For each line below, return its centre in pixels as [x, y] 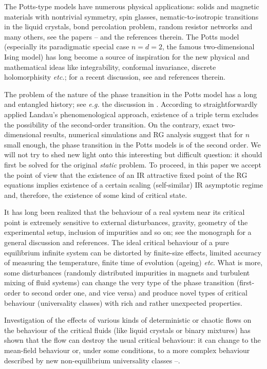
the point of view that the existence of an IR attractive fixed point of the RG [126, 174]
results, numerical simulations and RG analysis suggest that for [144, 134]
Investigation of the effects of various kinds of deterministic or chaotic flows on [128, 320]
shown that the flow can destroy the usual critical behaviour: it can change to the [132, 340]
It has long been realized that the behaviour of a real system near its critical [125, 212]
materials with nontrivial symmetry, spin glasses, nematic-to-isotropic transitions [131, 16]
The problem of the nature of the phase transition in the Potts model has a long [131, 94]
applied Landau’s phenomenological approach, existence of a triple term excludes [131, 114]
